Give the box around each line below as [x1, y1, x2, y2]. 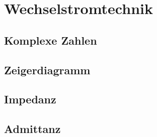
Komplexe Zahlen [4, 32, 97, 48]
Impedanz [4, 91, 56, 107]
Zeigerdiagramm [4, 62, 91, 77]
